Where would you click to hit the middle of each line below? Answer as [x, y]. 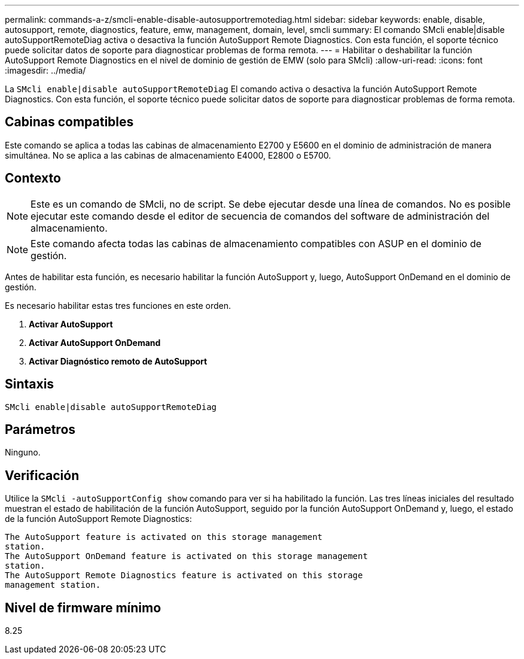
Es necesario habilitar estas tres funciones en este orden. [118, 305]
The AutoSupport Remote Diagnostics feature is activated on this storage [184, 576]
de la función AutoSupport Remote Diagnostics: [98, 519]
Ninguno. [23, 453]
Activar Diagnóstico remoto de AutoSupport [118, 361]
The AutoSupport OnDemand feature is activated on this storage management [186, 556]
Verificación [42, 475]
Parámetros [40, 429]
